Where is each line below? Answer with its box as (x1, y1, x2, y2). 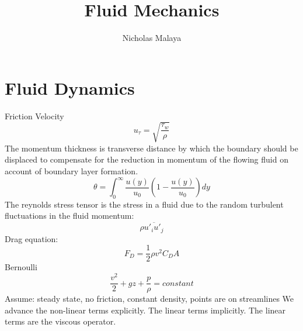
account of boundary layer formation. (5, 164, 138, 177)
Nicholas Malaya (122, 32, 182, 44)
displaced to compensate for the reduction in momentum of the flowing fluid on (5, 153, 288, 165)
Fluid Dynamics (5, 75, 135, 99)
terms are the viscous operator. (5, 315, 116, 327)
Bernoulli (5, 261, 37, 273)
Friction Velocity (5, 109, 64, 122)
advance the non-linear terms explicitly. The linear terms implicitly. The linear (5, 304, 286, 316)
